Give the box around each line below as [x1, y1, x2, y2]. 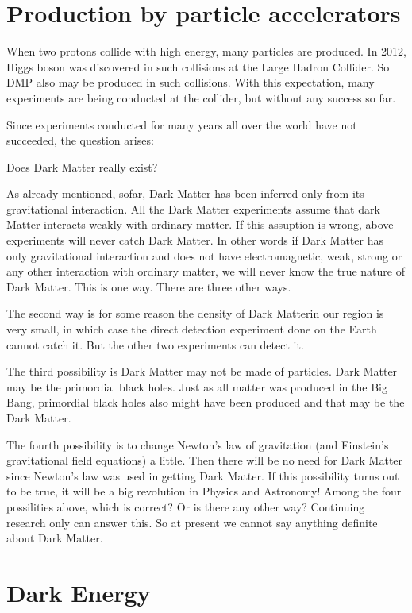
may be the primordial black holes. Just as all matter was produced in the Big [6, 378, 387, 395]
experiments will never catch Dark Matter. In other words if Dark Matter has [6, 232, 383, 249]
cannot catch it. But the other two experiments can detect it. [6, 336, 304, 353]
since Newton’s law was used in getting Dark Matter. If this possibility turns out [6, 467, 399, 484]
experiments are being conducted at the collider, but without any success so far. [6, 89, 396, 106]
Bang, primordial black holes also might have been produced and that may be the [6, 394, 405, 411]
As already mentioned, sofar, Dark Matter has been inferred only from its [6, 185, 364, 202]
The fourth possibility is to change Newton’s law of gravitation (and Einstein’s [6, 436, 389, 453]
